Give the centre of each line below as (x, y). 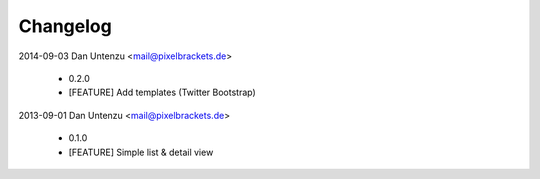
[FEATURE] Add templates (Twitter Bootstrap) (162, 92)
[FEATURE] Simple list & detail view (141, 152)
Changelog (65, 26)
